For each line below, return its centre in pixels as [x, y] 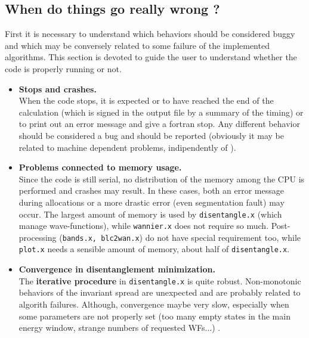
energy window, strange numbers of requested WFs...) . [120, 328]
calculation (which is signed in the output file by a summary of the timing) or [161, 112]
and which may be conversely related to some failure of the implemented [137, 45]
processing [38, 237]
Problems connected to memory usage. [100, 167]
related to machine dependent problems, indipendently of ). [127, 147]
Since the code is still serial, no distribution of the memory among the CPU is [162, 179]
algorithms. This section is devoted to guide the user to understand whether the [151, 57]
